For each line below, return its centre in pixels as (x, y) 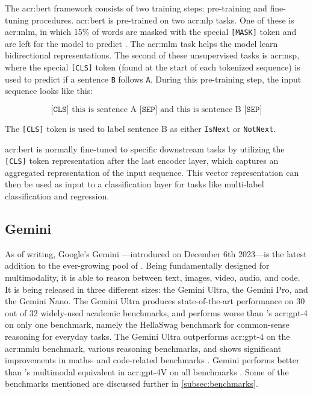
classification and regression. (57, 196)
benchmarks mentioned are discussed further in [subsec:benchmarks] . (132, 383)
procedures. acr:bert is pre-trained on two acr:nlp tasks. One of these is (163, 20)
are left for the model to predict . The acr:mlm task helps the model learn (141, 43)
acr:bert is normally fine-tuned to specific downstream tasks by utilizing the (145, 149)
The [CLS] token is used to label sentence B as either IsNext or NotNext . (141, 128)
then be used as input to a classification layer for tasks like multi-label (135, 184)
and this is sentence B (201, 109)
